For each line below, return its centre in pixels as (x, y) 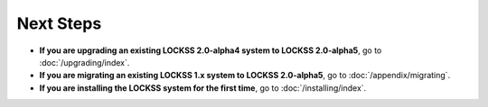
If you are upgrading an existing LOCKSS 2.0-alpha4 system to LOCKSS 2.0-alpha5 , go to (211, 50)
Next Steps (59, 23)
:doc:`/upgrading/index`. (84, 62)
